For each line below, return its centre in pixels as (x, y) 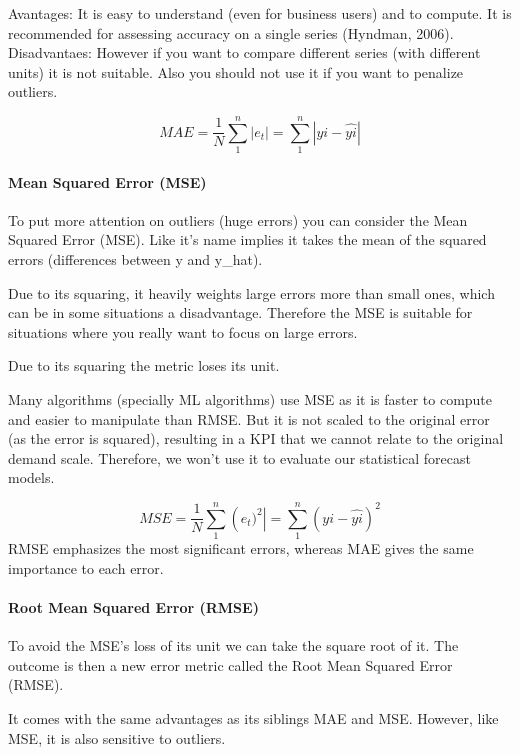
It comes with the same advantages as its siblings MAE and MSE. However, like (253, 717)
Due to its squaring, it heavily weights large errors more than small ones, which (251, 292)
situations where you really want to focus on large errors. (183, 331)
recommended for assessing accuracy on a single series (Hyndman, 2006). (231, 32)
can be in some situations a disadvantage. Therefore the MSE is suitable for (240, 312)
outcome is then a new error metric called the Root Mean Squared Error (230, 664)
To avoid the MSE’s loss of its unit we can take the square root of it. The (233, 645)
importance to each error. (86, 567)
